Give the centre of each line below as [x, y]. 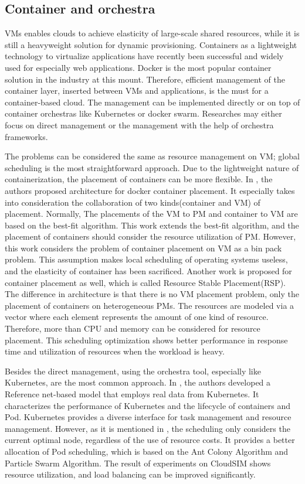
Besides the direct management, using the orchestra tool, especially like [133, 371]
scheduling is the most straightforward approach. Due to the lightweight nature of [152, 167]
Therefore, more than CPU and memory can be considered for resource [133, 328]
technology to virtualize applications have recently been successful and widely [144, 56]
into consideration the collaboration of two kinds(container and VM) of [133, 202]
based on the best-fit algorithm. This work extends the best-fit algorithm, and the [152, 225]
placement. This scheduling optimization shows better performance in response [146, 340]
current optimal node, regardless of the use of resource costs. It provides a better [150, 440]
